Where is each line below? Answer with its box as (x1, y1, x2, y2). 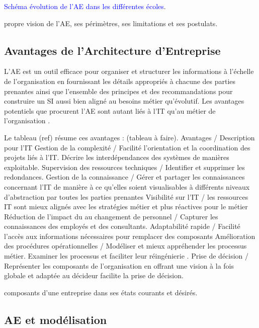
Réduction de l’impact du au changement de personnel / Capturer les (4, 211, 218, 221)
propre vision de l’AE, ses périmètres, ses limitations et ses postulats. (4, 18, 218, 28)
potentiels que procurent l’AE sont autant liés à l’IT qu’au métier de (4, 105, 216, 116)
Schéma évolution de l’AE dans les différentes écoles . (4, 1, 166, 11)
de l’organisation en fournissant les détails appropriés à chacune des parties (4, 75, 236, 86)
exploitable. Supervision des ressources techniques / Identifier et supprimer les (4, 161, 245, 172)
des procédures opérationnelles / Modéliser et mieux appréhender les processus (4, 240, 247, 251)
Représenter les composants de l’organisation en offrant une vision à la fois (4, 260, 234, 271)
